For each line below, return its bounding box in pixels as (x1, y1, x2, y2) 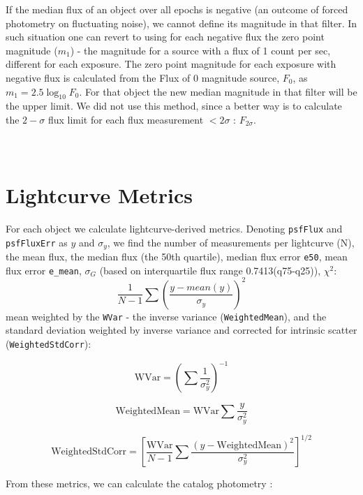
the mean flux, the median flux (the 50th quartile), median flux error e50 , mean (6, 249, 348, 263)
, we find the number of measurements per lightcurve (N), (107, 235, 355, 249)
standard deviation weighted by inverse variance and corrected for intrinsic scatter (6, 323, 357, 337)
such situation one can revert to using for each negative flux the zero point (6, 29, 325, 44)
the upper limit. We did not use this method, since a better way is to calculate (6, 98, 342, 113)
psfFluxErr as (6, 235, 68, 249)
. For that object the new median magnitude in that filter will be (79, 84, 357, 98)
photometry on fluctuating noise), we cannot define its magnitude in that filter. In (6, 15, 357, 30)
